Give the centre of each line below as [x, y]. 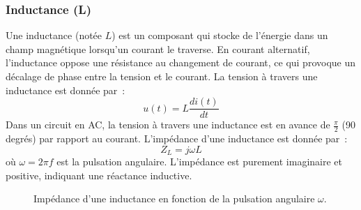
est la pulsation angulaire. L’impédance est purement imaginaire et [200, 162]
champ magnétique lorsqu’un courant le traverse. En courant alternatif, [158, 48]
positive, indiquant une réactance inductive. [99, 175]
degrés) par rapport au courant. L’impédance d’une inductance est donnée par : [177, 138]
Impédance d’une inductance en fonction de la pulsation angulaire [174, 198]
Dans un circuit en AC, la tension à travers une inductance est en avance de [168, 125]
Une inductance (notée [54, 35]
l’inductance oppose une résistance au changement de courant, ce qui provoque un [181, 62]
